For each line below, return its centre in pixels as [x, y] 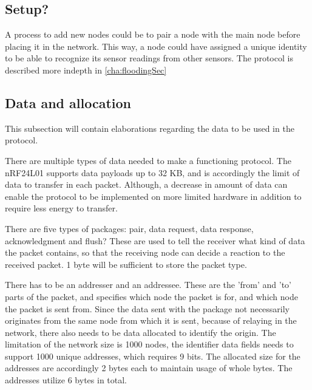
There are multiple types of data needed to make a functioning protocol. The [148, 160]
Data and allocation [68, 102]
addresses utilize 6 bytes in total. [66, 380]
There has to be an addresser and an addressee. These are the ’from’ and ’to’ [148, 285]
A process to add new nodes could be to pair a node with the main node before [153, 34]
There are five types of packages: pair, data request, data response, [129, 228]
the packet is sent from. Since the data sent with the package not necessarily [148, 308]
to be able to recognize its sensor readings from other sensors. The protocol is [149, 58]
